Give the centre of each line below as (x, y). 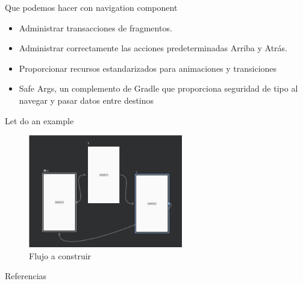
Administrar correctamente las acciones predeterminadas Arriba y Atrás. (153, 48)
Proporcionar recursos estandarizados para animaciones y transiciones (148, 68)
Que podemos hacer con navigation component (91, 7)
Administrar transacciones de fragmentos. (95, 27)
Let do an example (39, 120)
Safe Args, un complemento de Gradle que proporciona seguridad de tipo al (158, 88)
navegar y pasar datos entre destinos (86, 100)
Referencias (26, 276)
